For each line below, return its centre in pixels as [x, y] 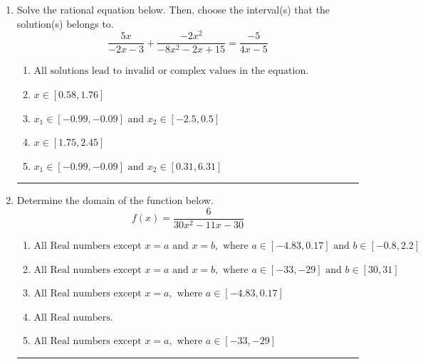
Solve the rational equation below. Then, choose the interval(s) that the [173, 9]
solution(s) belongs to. [65, 23]
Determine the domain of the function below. [115, 200]
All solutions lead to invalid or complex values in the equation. [171, 71]
